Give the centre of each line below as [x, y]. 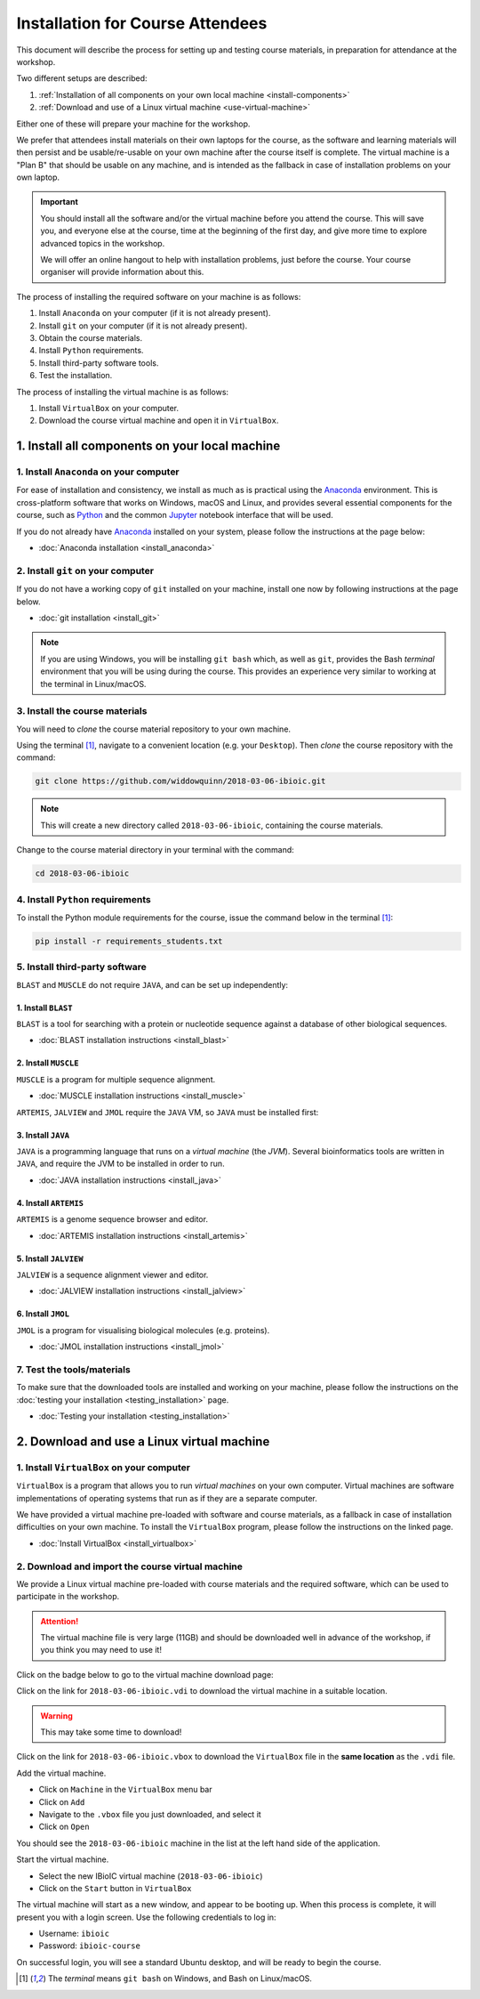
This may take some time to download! [111, 1732]
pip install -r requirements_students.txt [129, 941]
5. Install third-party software [81, 967]
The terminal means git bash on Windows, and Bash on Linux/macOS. [180, 1979]
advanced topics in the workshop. [103, 243]
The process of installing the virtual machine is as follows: [123, 392]
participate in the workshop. [68, 1597]
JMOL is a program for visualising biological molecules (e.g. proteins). [143, 1330]
